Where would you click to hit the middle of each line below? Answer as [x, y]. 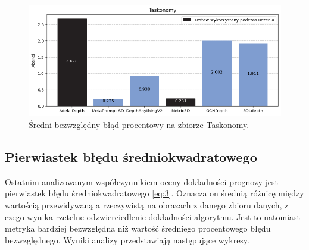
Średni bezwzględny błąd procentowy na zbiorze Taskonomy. [139, 125]
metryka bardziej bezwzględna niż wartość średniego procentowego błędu [138, 228]
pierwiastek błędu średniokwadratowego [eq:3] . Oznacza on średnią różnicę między [154, 193]
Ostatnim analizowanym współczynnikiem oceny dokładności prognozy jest [141, 181]
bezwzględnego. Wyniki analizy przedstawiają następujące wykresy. [127, 240]
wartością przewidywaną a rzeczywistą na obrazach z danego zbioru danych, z [147, 205]
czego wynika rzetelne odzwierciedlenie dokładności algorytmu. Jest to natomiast [152, 216]
